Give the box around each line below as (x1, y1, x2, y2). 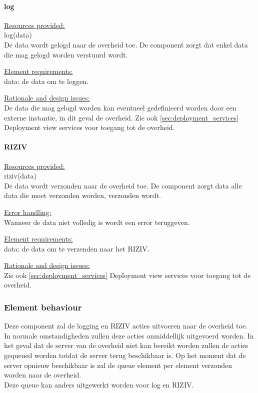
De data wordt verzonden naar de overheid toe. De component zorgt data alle (4, 180, 242, 190)
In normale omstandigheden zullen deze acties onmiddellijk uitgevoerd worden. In (4, 330, 254, 340)
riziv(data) (4, 170, 37, 181)
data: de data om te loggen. (4, 75, 88, 86)
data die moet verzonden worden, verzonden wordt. (4, 190, 161, 200)
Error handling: (4, 206, 51, 217)
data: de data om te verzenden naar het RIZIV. (4, 243, 149, 253)
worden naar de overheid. (4, 369, 81, 380)
